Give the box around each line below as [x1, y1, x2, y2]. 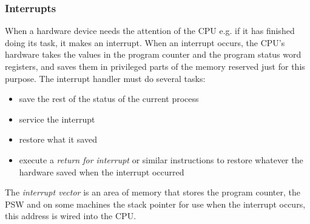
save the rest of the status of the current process [19, 92, 199, 105]
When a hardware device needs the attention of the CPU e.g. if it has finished [5, 24, 295, 37]
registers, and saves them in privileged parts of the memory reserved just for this [5, 60, 305, 72]
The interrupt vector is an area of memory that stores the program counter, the [5, 186, 300, 199]
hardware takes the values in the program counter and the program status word [5, 48, 302, 61]
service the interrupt [19, 112, 95, 125]
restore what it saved [19, 133, 97, 146]
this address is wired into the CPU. [5, 209, 136, 222]
